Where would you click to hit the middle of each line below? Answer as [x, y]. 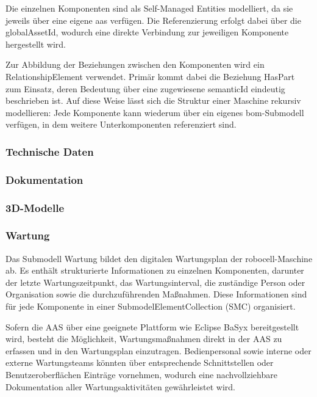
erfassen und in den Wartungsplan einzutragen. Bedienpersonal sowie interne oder [158, 350]
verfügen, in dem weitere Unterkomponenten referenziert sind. [121, 124]
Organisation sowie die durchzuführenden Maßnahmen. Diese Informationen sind [156, 294]
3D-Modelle [35, 207]
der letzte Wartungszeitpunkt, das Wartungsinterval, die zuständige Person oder [155, 282]
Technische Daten [50, 151]
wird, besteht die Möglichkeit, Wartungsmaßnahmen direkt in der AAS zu [144, 339]
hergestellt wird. [36, 44]
